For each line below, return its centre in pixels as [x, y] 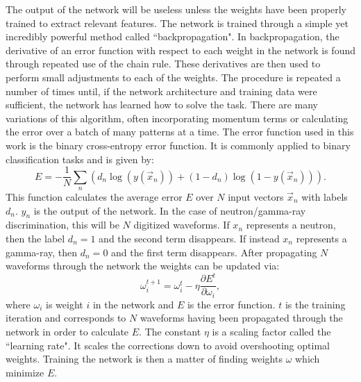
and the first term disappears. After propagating [214, 252]
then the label [35, 238]
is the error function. [231, 304]
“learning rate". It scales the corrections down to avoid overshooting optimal [168, 345]
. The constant [170, 331]
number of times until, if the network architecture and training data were [161, 91]
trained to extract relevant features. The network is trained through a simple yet [177, 23]
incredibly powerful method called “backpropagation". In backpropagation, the [173, 36]
